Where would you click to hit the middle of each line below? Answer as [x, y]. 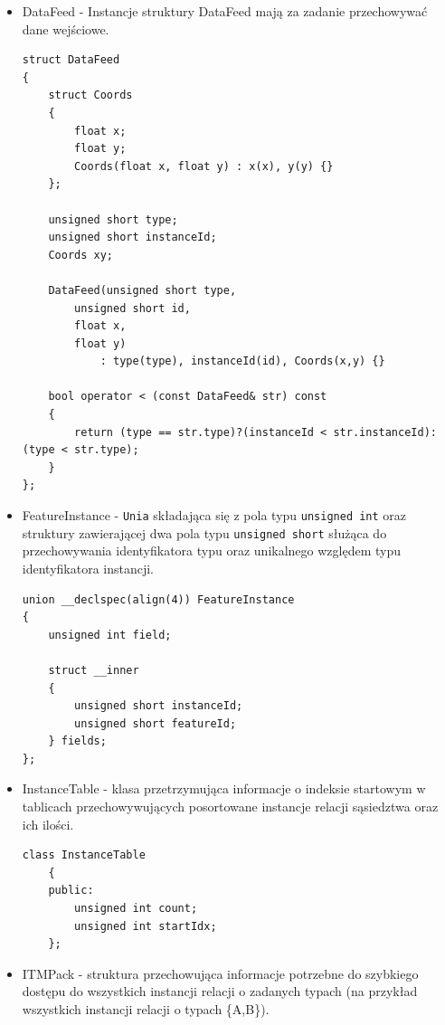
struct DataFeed [71, 60]
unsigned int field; [110, 635]
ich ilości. [48, 824]
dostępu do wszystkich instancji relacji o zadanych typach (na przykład [220, 991]
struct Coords [90, 95]
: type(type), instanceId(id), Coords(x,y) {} [242, 361]
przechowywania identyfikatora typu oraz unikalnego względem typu [211, 550]
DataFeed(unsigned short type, [142, 290]
